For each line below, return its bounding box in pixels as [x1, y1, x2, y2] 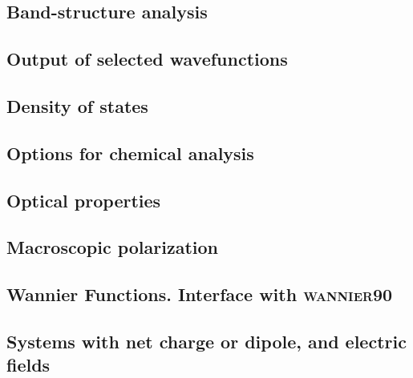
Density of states [6, 93, 148, 118]
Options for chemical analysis [6, 140, 254, 165]
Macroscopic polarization [6, 235, 218, 259]
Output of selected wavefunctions [6, 46, 288, 71]
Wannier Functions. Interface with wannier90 [6, 282, 393, 307]
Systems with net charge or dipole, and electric [6, 328, 407, 353]
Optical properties [6, 187, 161, 212]
